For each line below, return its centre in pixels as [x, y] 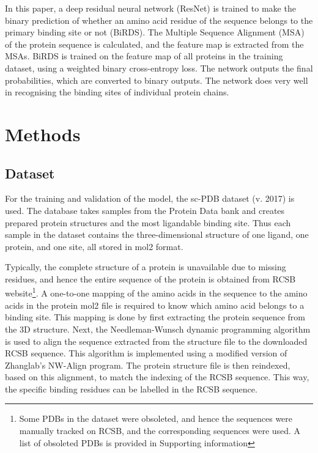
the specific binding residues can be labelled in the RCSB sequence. [131, 389]
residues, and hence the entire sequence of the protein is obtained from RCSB [150, 278]
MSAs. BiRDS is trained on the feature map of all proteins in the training [144, 56]
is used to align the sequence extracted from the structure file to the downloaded [156, 341]
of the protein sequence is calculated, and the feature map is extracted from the [154, 44]
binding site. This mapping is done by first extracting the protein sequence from [155, 317]
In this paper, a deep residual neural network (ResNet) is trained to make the [150, 8]
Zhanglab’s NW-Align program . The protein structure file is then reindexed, [148, 365]
